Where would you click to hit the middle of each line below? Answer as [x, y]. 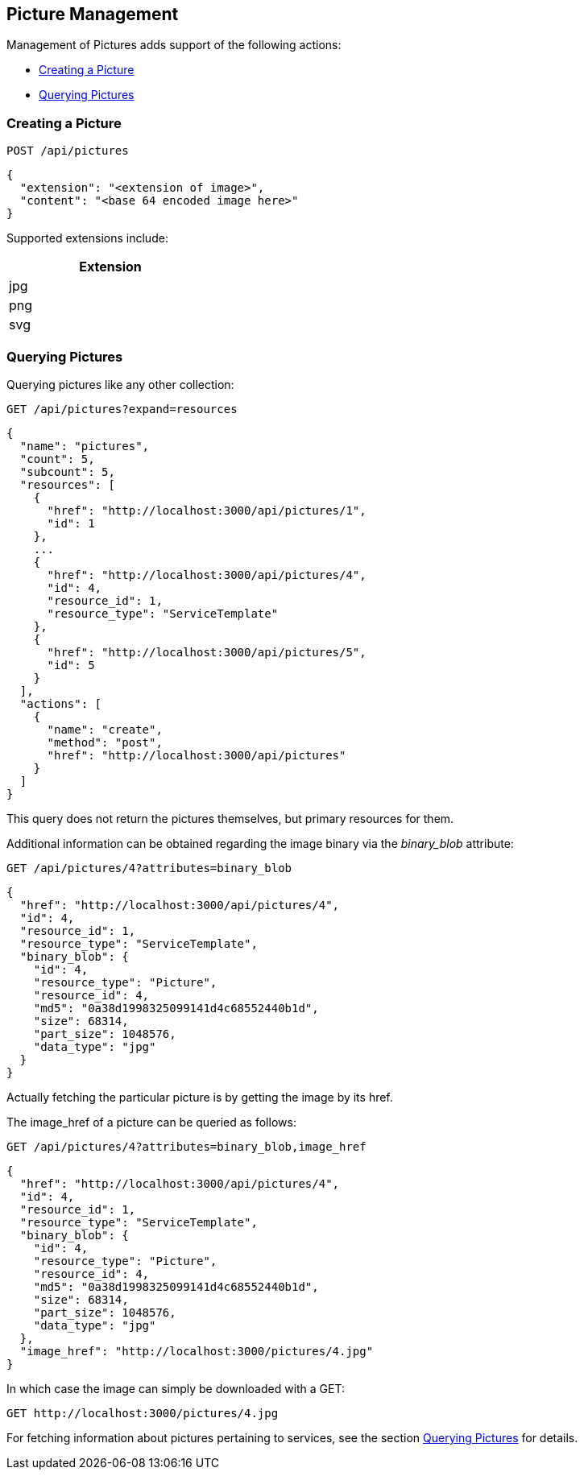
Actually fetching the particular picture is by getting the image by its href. [200, 1097]
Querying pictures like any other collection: [120, 384]
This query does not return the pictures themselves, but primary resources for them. [230, 818]
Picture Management [93, 14]
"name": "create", [105, 729]
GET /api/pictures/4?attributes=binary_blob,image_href [186, 1146]
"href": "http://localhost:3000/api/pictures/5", [207, 652]
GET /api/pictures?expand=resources [122, 409]
